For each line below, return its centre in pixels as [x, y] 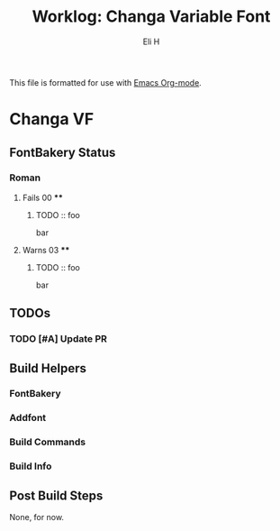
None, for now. [37, 517]
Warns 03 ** [46, 250]
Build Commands [48, 442]
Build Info [31, 466]
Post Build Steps [56, 495]
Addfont [28, 418]
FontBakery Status [63, 152]
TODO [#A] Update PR [59, 339]
